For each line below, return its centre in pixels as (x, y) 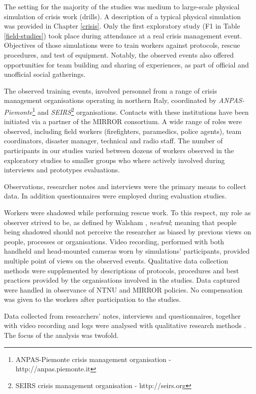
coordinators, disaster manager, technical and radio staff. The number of (113, 141)
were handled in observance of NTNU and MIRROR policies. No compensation (123, 289)
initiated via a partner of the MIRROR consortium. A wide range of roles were (123, 121)
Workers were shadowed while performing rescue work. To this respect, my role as (128, 212)
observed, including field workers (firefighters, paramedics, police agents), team (123, 131)
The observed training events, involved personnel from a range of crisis (111, 90)
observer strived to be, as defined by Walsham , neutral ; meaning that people (120, 222)
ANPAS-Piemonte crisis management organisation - (93, 359)
